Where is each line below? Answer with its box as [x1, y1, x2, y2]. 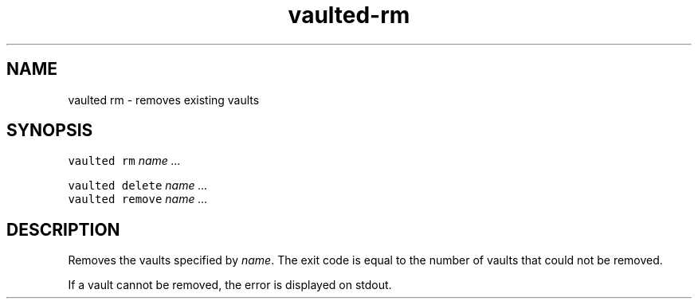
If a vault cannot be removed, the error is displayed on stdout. [68, 278, 392, 292]
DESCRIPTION [6, 219, 120, 240]
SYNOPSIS [6, 120, 93, 141]
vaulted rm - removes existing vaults [68, 92, 260, 107]
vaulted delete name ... [68, 178, 208, 193]
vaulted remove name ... [68, 192, 208, 206]
